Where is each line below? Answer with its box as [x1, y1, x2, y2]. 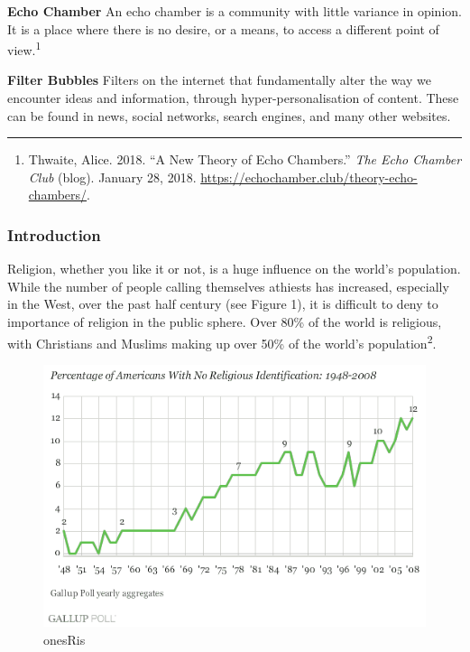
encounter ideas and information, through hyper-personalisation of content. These [7, 88, 459, 107]
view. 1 [7, 38, 41, 59]
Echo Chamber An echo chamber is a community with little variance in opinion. [7, 2, 462, 20]
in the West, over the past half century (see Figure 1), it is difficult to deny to [7, 294, 438, 313]
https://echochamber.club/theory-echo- [200, 167, 418, 186]
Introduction [7, 223, 101, 246]
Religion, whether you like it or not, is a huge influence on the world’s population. [7, 259, 461, 278]
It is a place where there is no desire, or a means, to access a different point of [7, 19, 439, 38]
